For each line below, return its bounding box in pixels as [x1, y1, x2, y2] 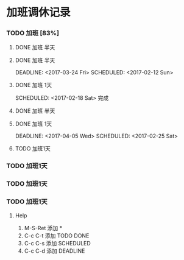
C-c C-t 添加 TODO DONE [24, 232, 90, 239]
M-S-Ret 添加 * [24, 224, 63, 231]
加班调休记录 [6, 5, 71, 19]
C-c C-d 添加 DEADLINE [24, 247, 85, 255]
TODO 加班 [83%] [6, 29, 60, 37]
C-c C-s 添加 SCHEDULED [24, 239, 91, 247]
